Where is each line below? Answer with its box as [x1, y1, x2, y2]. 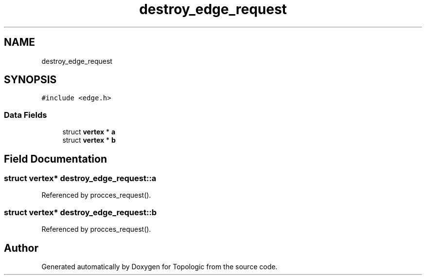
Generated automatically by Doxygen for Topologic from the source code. [41, 262, 278, 271]
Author [4, 242, 38, 254]
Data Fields [4, 110, 47, 120]
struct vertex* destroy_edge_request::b [4, 207, 157, 217]
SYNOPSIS [4, 74, 57, 86]
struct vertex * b [62, 136, 116, 145]
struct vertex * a [62, 128, 116, 136]
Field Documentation [4, 152, 107, 165]
